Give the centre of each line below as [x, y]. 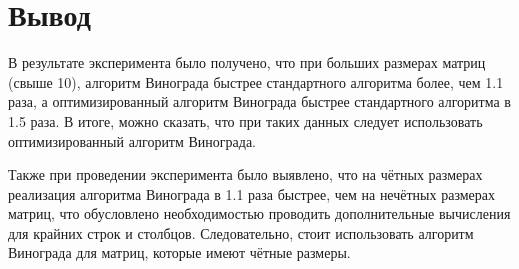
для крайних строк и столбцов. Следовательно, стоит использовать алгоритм [241, 232]
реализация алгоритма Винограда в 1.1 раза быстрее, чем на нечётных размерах [252, 193]
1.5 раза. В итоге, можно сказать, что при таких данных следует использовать [245, 120]
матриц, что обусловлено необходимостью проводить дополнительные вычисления [259, 213]
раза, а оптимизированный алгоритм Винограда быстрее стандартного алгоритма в [259, 101]
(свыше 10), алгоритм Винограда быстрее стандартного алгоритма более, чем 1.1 [256, 81]
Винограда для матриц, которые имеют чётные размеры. [179, 252]
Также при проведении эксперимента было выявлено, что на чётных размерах [245, 174]
